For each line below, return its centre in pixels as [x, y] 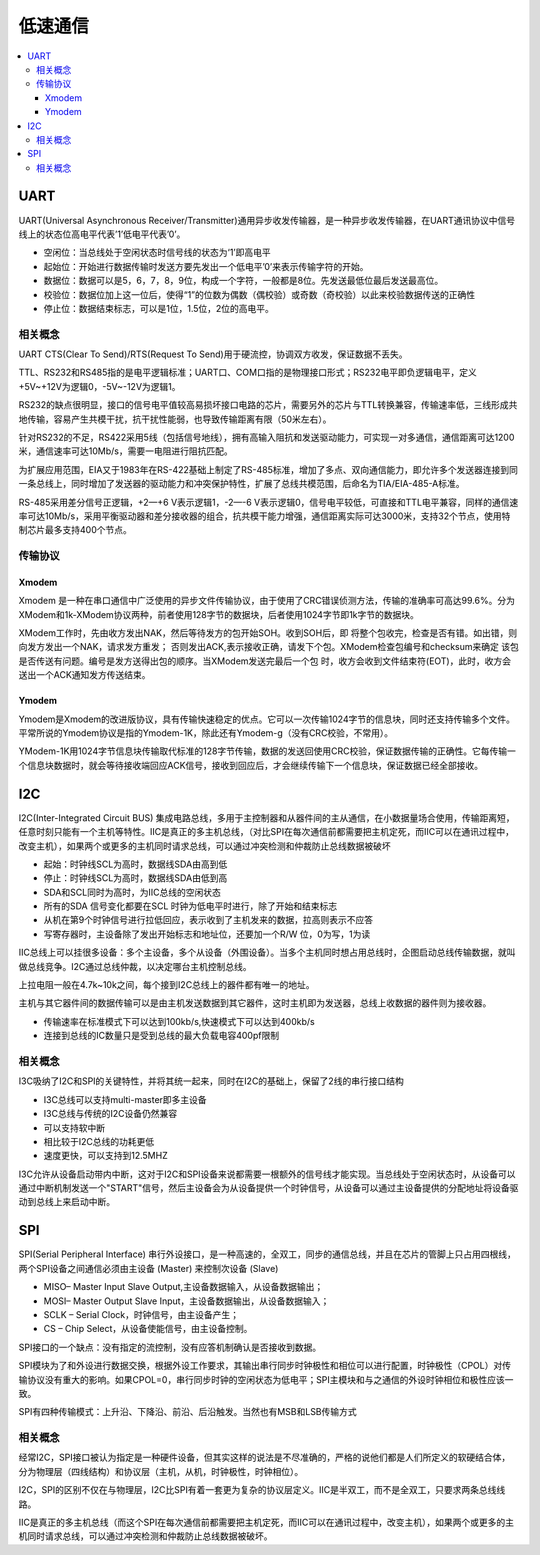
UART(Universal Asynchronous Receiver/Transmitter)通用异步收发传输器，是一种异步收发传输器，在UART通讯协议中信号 [267, 220]
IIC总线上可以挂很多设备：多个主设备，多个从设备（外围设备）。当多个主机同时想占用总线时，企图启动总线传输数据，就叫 [267, 952]
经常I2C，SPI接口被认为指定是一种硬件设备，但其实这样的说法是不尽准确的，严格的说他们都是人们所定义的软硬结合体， [264, 1457]
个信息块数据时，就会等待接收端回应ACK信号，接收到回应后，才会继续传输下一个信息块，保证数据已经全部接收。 [251, 765]
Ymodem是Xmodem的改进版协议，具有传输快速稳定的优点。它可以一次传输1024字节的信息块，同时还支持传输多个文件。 [266, 719]
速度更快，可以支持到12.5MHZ [106, 1156]
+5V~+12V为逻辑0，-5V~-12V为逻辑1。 [99, 386]
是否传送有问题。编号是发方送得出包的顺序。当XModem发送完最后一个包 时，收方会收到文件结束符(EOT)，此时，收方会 [265, 661]
